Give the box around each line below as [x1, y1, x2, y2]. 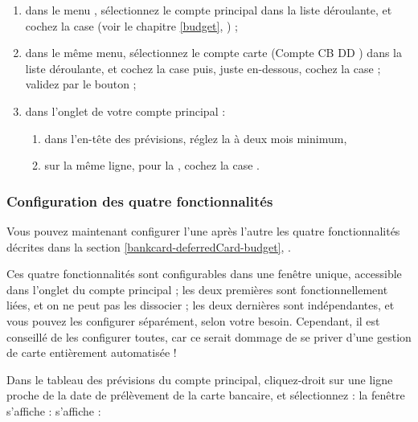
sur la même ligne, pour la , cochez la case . [44, 157, 260, 174]
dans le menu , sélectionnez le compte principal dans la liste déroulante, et [25, 2, 392, 18]
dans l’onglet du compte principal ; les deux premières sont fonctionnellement [6, 281, 388, 297]
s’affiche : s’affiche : [6, 402, 101, 419]
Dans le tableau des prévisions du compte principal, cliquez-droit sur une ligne [6, 371, 393, 387]
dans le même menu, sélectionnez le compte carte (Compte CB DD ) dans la [25, 44, 402, 61]
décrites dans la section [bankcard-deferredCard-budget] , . [6, 238, 291, 255]
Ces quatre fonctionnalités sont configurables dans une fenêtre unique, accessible [6, 265, 402, 282]
